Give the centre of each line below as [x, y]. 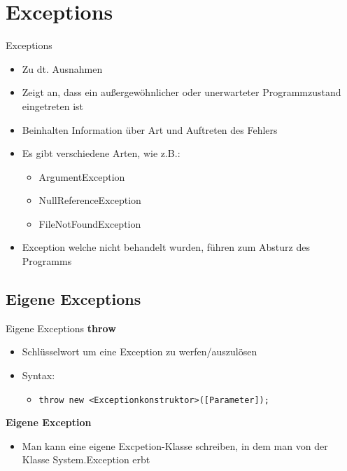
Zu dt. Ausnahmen [62, 68]
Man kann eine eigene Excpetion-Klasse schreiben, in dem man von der [175, 445]
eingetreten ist [53, 105]
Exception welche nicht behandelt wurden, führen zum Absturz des [166, 247]
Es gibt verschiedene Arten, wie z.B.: [101, 153]
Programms [47, 261]
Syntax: [38, 375]
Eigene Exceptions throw [61, 328]
